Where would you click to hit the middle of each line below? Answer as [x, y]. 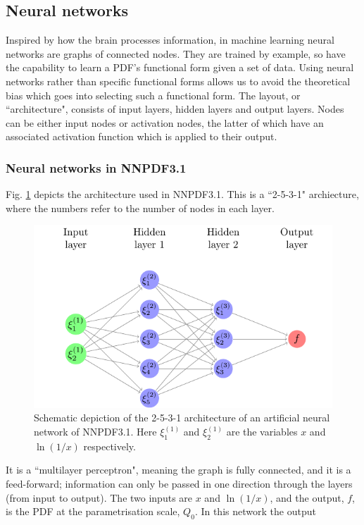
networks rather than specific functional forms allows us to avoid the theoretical [178, 81]
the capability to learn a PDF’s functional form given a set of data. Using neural [180, 67]
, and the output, [307, 497]
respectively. [109, 446]
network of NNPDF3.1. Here [95, 432]
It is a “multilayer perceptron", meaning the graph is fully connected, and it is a [178, 470]
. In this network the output [255, 511]
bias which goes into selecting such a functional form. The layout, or [153, 95]
